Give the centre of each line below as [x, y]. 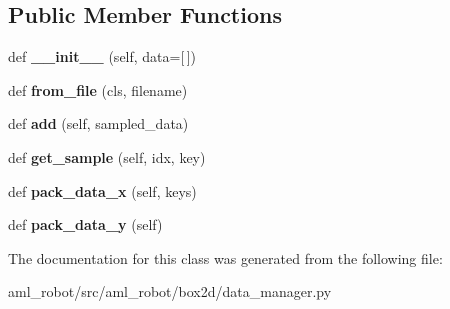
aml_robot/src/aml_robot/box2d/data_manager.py [170, 291]
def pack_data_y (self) [85, 224]
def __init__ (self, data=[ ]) [102, 56]
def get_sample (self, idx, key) [107, 156]
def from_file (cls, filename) [98, 89]
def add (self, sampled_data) [98, 123]
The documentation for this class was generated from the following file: [225, 257]
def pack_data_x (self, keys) [102, 190]
